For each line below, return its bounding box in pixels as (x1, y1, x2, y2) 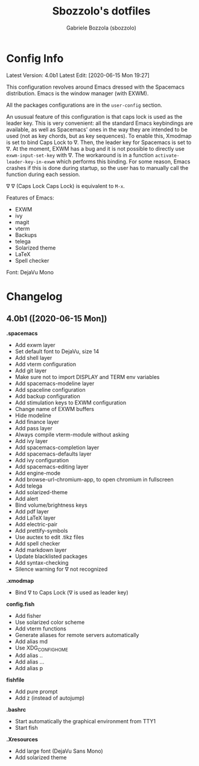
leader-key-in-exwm (6, 159, 55, 165)
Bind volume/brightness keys (14, 501, 87, 509)
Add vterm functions (14, 625, 66, 632)
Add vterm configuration (14, 360, 77, 368)
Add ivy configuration (14, 456, 69, 463)
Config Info (6, 51, 64, 65)
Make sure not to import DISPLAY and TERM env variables (14, 373, 160, 380)
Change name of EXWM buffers (14, 405, 95, 412)
